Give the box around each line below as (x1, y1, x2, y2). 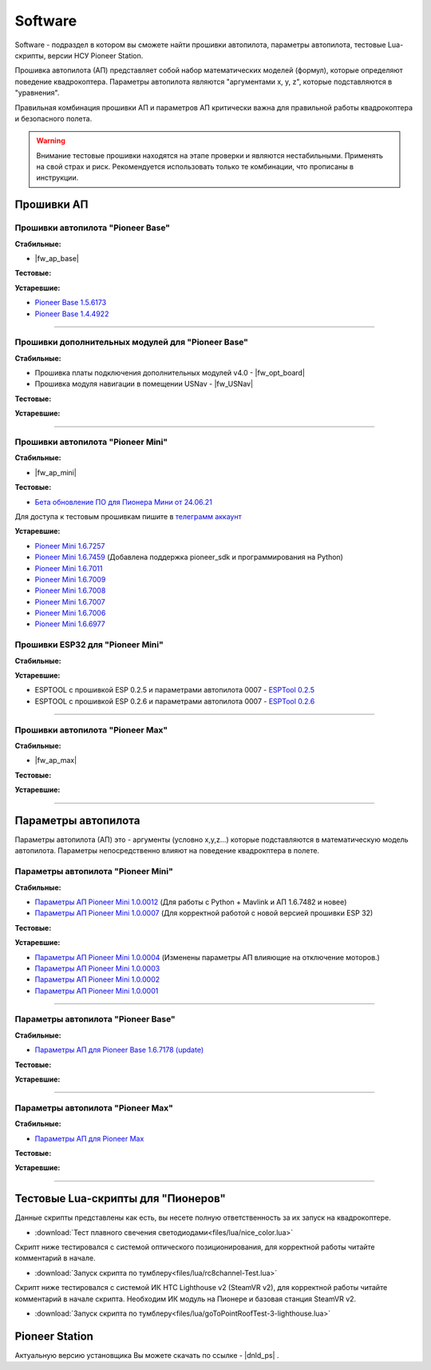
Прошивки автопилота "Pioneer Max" (14, 724, 168, 735)
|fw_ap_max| (34, 756, 77, 765)
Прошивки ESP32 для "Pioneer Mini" (14, 639, 164, 650)
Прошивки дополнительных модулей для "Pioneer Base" (14, 336, 249, 347)
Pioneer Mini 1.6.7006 (34, 608, 106, 618)
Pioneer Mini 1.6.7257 (34, 541, 105, 550)
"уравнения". (14, 88, 60, 97)
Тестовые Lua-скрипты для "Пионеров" (14, 1192, 227, 1205)
